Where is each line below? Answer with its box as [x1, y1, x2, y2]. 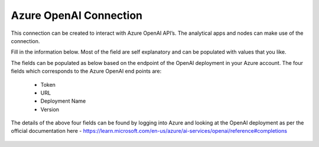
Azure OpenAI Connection [11, 9, 143, 22]
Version [40, 106, 59, 113]
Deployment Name [40, 97, 86, 104]
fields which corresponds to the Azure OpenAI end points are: [11, 68, 162, 75]
